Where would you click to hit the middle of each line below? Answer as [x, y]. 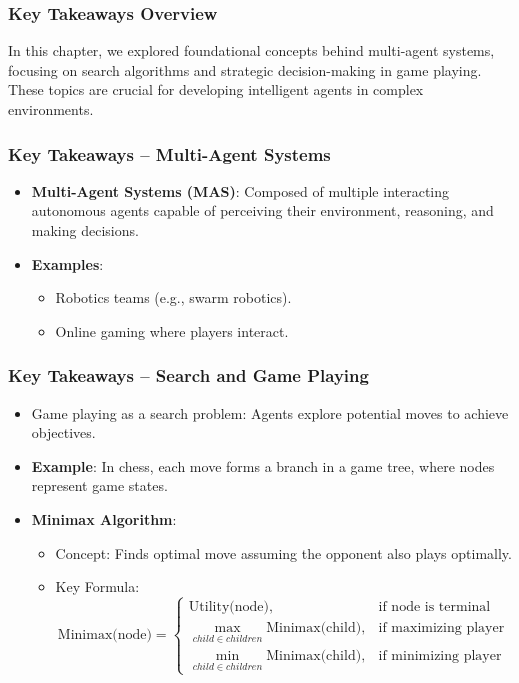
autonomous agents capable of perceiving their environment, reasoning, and [262, 210]
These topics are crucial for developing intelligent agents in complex [216, 89]
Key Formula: [97, 586]
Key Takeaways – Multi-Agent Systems [169, 153]
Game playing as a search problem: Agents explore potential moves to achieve [270, 412]
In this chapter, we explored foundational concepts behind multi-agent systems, [251, 50]
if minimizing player [440, 656]
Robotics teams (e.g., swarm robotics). [173, 297]
